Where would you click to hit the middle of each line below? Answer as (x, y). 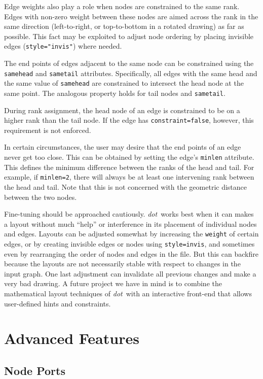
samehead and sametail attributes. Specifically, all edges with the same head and (131, 73)
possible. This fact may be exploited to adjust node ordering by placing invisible (129, 36)
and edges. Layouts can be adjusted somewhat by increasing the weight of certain (131, 234)
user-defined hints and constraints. (58, 303)
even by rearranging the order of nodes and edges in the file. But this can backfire (131, 253)
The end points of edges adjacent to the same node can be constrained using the (129, 63)
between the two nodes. (41, 197)
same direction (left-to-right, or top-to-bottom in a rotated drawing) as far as (124, 26)
